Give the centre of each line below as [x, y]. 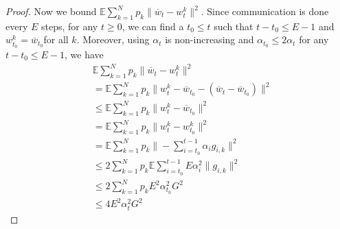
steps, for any [69, 26]
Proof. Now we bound [51, 11]
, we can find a [153, 26]
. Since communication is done [265, 11]
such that [234, 26]
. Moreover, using [113, 39]
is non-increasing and [209, 39]
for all [56, 39]
